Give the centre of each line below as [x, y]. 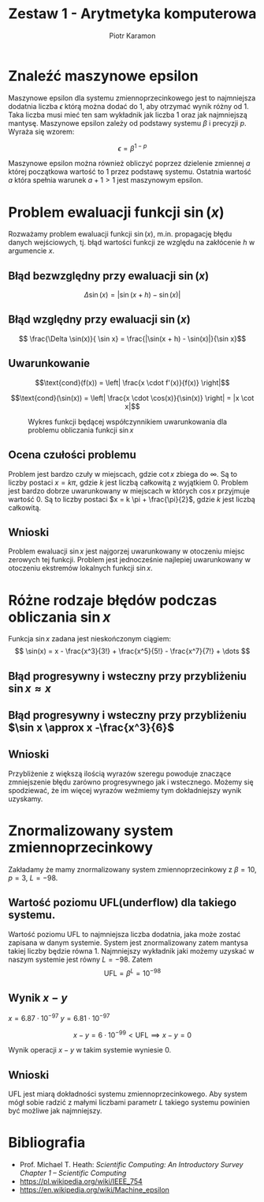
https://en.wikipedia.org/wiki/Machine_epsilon [94, 1190]
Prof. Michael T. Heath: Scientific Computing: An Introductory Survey [131, 1165]
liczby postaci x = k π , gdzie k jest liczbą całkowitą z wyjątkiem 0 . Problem [128, 482]
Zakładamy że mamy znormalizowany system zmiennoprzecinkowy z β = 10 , [132, 869]
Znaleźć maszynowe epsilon [103, 76]
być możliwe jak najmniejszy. [55, 1111]
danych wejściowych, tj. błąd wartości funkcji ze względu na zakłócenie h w [132, 243]
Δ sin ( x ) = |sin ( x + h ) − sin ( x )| [132, 295]
